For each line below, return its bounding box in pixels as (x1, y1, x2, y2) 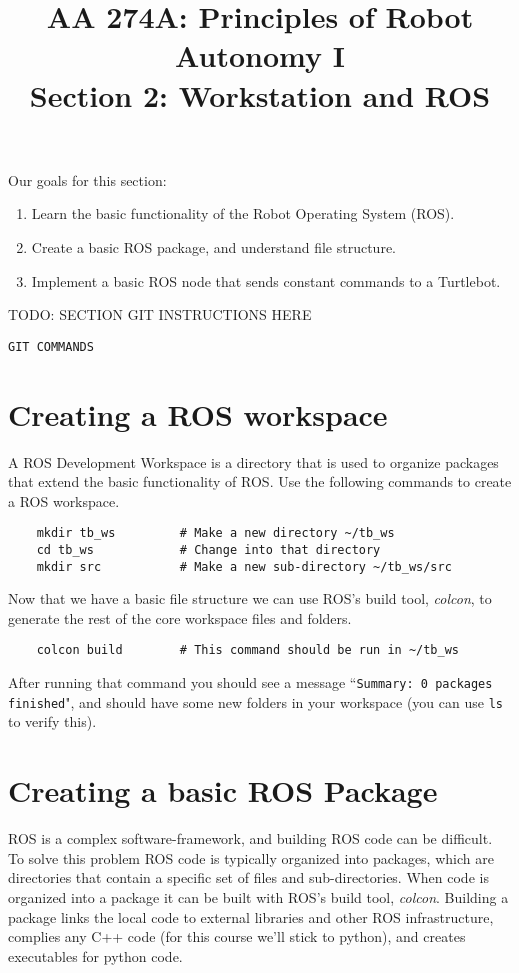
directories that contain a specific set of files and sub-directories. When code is (8, 867, 489, 888)
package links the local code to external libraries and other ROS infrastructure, (8, 906, 494, 927)
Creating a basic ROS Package (8, 770, 438, 811)
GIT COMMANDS (8, 339, 94, 354)
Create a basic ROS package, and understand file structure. (31, 236, 396, 257)
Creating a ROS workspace (8, 393, 388, 434)
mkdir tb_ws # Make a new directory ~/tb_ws (36, 526, 395, 541)
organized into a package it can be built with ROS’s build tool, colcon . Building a (8, 886, 509, 907)
